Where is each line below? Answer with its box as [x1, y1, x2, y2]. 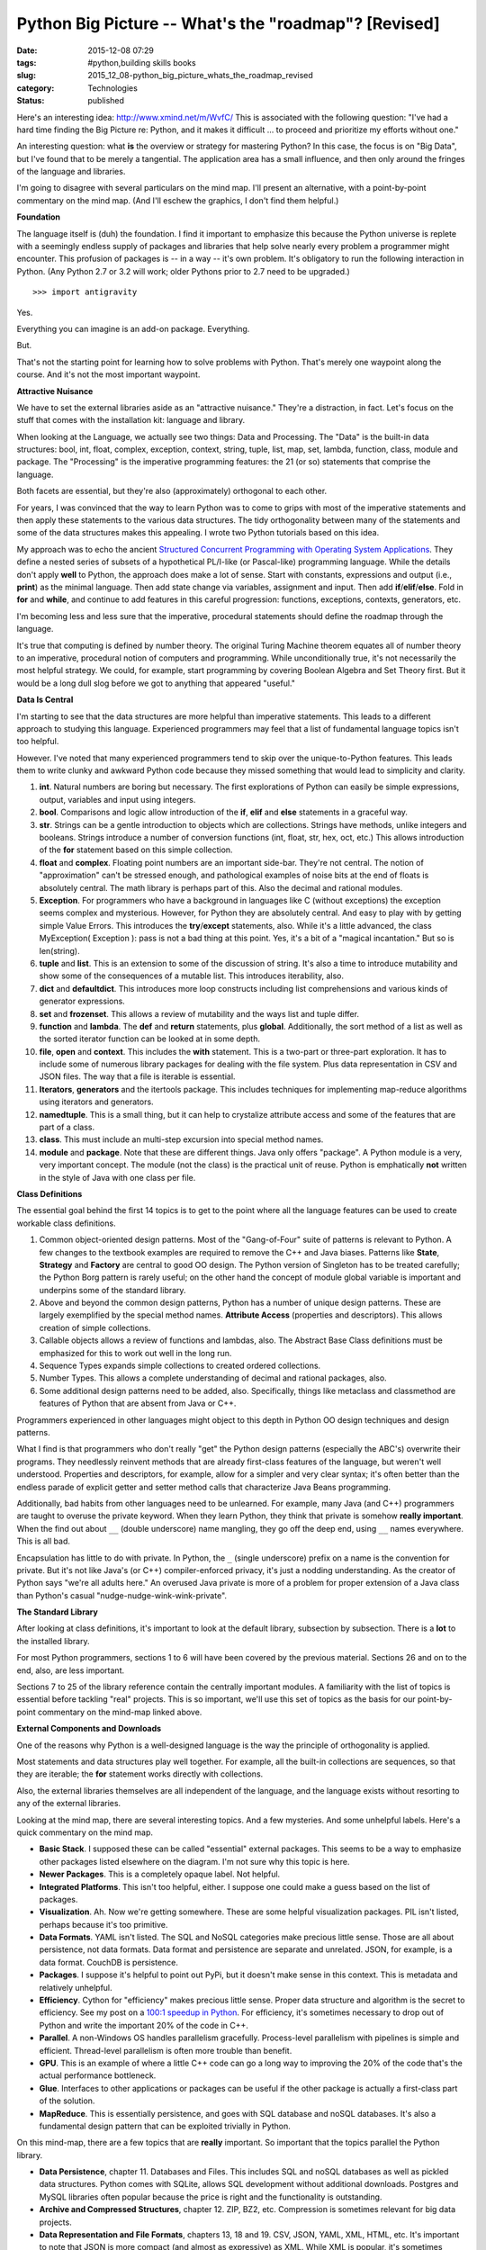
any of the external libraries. [16, 1798, 121, 1809]
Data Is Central [16, 694, 74, 706]
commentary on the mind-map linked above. [37, 1706, 202, 1717]
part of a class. [39, 1121, 94, 1133]
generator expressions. [39, 995, 125, 1007]
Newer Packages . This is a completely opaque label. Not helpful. [39, 1868, 281, 1880]
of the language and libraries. [16, 166, 126, 177]
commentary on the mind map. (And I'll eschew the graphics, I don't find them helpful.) [16, 194, 339, 206]
